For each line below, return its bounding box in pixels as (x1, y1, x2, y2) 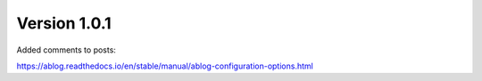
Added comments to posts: (16, 45, 116, 55)
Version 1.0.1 (16, 13, 112, 33)
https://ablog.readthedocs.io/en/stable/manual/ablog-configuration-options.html (16, 61, 314, 71)
